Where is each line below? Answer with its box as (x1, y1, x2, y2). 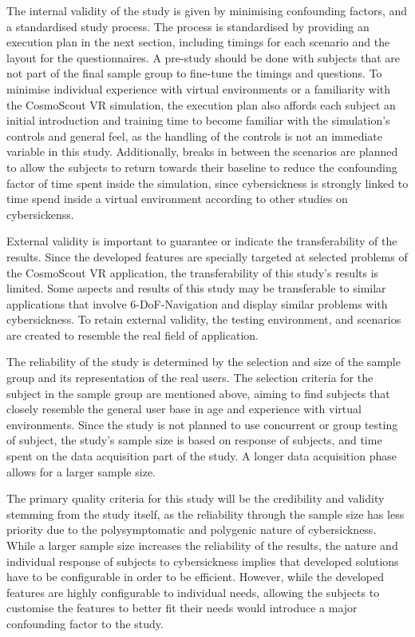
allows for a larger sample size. (6, 463, 156, 480)
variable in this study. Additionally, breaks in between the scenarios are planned (6, 143, 398, 160)
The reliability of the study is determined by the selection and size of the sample (6, 353, 401, 370)
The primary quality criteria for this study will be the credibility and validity (6, 490, 385, 507)
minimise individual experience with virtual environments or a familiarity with (6, 80, 391, 97)
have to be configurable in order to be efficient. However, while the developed (6, 568, 385, 585)
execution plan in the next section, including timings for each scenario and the (6, 34, 390, 50)
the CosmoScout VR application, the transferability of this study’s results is (6, 264, 379, 281)
